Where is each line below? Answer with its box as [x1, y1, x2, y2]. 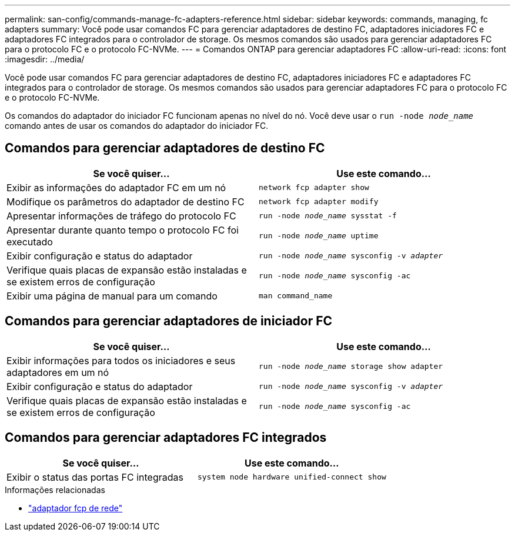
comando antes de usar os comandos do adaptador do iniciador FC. [5, 121, 269, 131]
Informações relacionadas [5, 484, 105, 495]
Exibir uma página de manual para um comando [6, 289, 218, 302]
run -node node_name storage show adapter [259, 362, 443, 371]
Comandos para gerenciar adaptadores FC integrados [5, 430, 327, 445]
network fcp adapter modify [259, 197, 379, 207]
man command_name [259, 291, 333, 301]
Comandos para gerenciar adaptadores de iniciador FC [5, 314, 333, 329]
